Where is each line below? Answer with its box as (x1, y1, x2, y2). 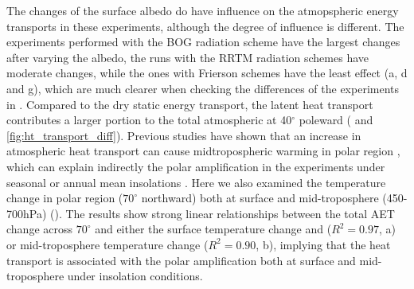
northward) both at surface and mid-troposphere (141, 189, 379, 206)
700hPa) (6, 205, 47, 221)
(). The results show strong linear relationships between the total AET (50, 205, 395, 221)
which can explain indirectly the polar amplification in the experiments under (6, 158, 385, 174)
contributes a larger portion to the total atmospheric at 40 (6, 111, 292, 128)
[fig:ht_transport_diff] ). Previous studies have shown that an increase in (6, 127, 361, 143)
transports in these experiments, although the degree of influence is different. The (6, 18, 404, 34)
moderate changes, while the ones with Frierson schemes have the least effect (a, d (6, 64, 408, 81)
